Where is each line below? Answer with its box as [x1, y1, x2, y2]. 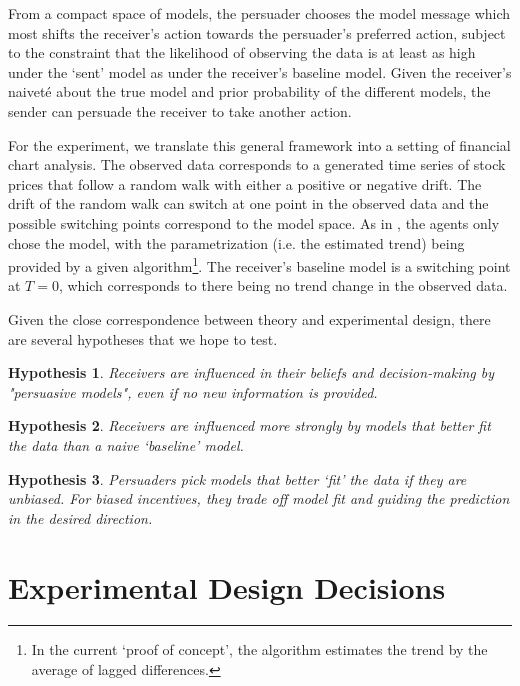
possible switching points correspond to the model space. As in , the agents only [8, 212, 500, 233]
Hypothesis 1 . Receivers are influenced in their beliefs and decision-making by [8, 362, 495, 383]
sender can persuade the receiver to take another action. [8, 100, 352, 121]
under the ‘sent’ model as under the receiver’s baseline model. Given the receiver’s [8, 61, 512, 82]
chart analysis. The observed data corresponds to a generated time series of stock [8, 154, 506, 175]
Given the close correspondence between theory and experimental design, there [8, 308, 491, 329]
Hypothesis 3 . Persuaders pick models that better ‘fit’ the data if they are [8, 468, 467, 489]
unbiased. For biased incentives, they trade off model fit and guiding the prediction [8, 488, 510, 509]
